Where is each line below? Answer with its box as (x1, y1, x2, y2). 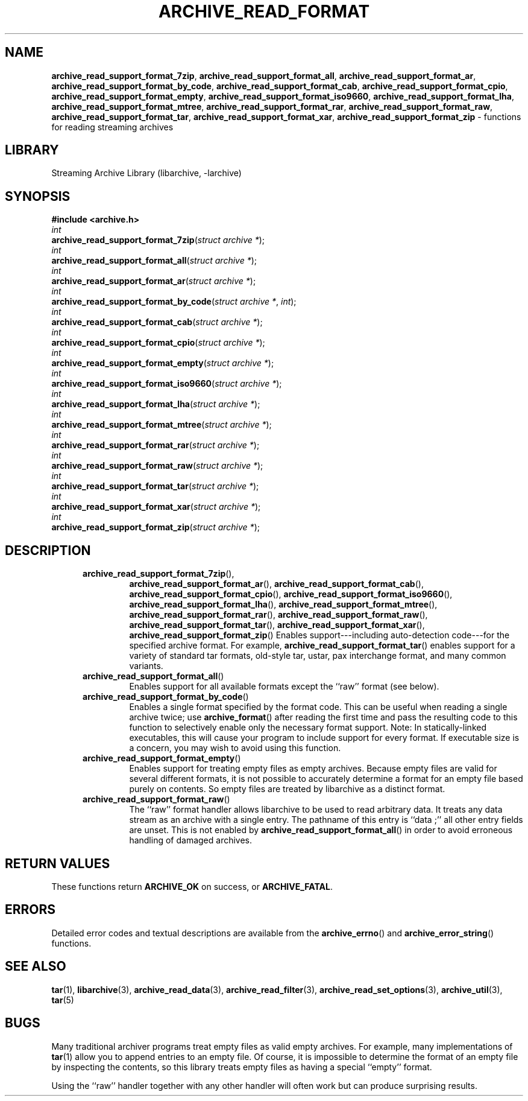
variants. (129, 661, 163, 671)
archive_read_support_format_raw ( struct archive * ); (51, 460, 263, 471)
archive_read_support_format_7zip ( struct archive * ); (51, 235, 265, 246)
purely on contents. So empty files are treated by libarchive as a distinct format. (129, 784, 445, 795)
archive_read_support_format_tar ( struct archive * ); (51, 481, 259, 492)
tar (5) (51, 994, 74, 1005)
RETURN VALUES (5, 855, 110, 871)
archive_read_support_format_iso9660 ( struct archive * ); (51, 378, 282, 389)
